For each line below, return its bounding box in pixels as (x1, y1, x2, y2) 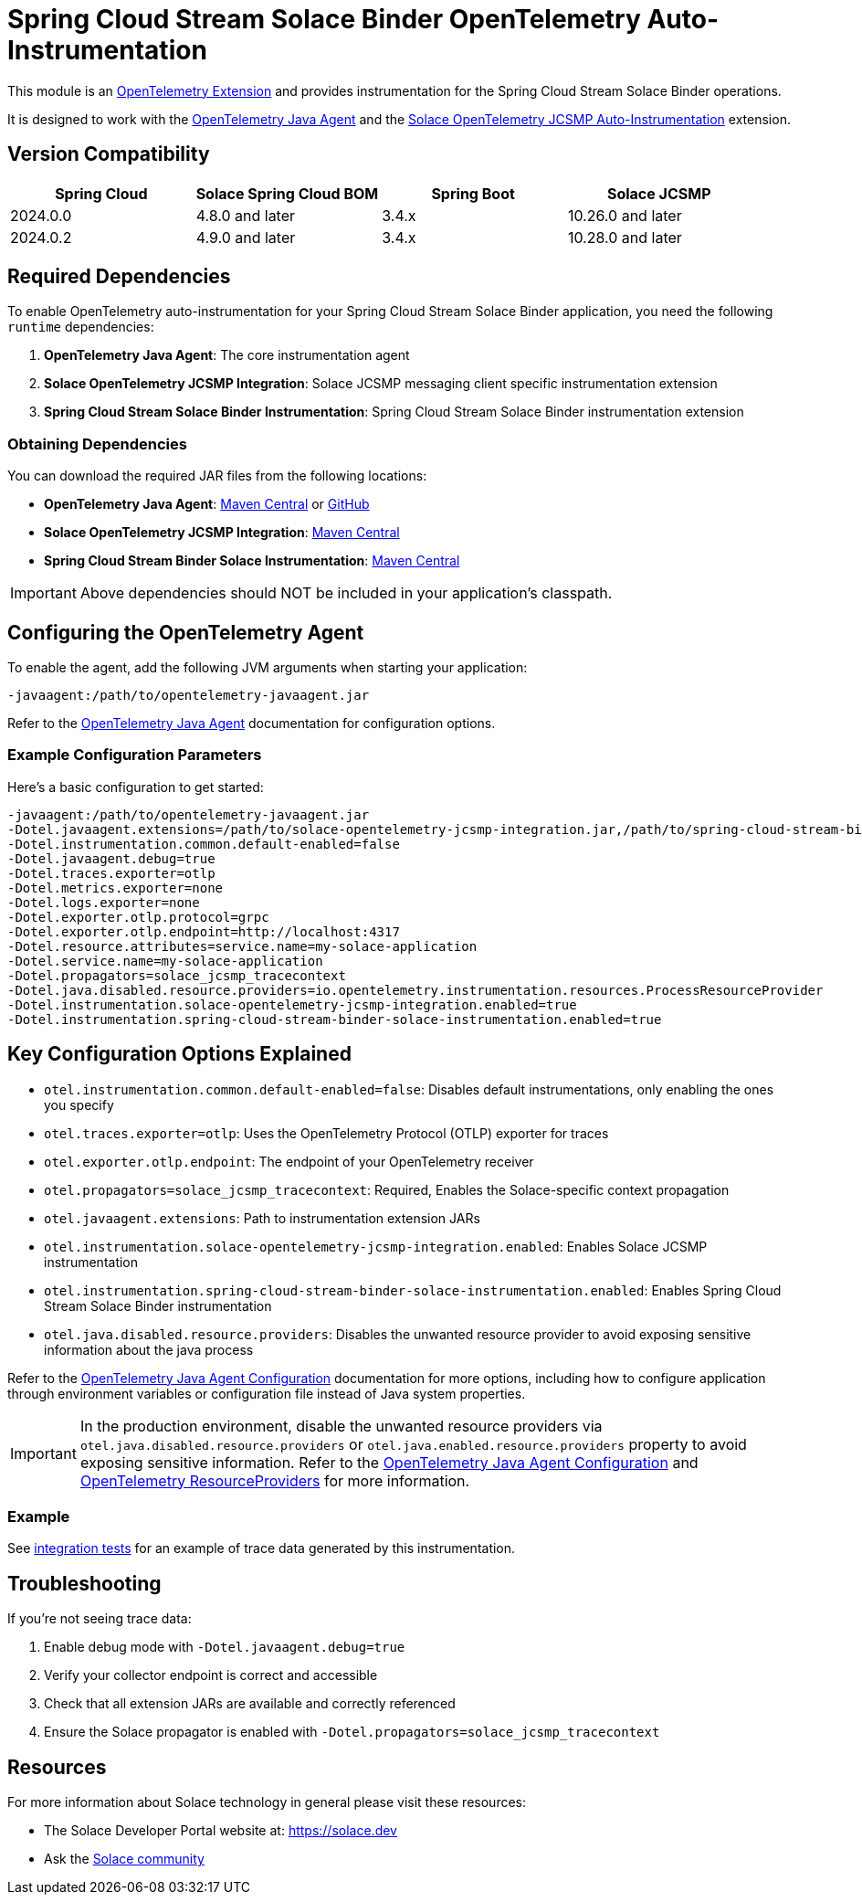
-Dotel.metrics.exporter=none (7, 880, 224, 895)
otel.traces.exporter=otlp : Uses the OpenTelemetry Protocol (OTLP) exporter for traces (44, 1125, 609, 1141)
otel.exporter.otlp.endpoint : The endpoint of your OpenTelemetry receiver (44, 1153, 534, 1169)
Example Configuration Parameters (7, 745, 262, 765)
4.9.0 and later (195, 227, 296, 247)
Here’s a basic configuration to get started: (7, 778, 264, 795)
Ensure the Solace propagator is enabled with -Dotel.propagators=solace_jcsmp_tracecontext (44, 1724, 660, 1740)
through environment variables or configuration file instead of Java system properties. (7, 1385, 526, 1401)
